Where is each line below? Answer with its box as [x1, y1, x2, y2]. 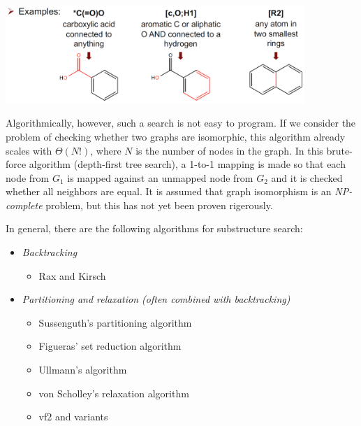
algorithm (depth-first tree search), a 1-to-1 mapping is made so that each [29, 157, 346, 171]
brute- [326, 143, 353, 157]
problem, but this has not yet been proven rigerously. [45, 197, 273, 212]
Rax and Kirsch [38, 268, 106, 283]
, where [90, 143, 121, 157]
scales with [6, 143, 52, 157]
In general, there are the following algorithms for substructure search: [6, 221, 303, 236]
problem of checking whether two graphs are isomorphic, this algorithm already [6, 129, 346, 143]
